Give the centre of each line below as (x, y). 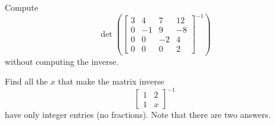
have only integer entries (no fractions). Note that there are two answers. (138, 115)
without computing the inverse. (62, 61)
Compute (21, 7)
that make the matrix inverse (111, 81)
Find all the (26, 81)
